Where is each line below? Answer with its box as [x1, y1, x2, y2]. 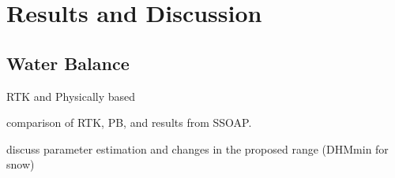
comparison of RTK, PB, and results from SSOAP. [6, 114, 252, 131]
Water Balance [6, 50, 130, 75]
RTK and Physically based [6, 87, 136, 104]
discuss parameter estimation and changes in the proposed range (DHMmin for [6, 140, 389, 157]
